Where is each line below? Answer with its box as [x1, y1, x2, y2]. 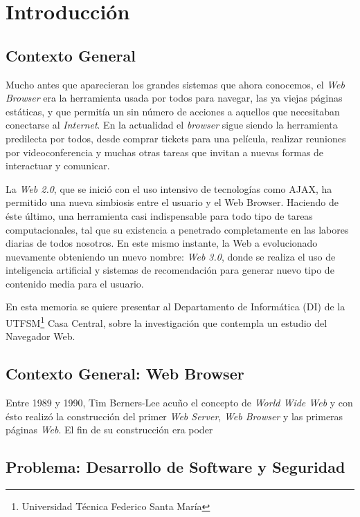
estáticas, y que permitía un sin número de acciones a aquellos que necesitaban [6, 104, 340, 118]
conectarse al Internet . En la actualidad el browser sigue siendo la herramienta [6, 117, 338, 132]
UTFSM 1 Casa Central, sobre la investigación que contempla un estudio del [6, 314, 327, 330]
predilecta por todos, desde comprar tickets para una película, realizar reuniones [6, 131, 346, 145]
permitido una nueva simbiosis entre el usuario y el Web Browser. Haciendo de [6, 195, 339, 209]
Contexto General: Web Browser [6, 363, 244, 384]
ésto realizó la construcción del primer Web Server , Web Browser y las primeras [6, 408, 343, 423]
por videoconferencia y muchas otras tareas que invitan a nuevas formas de [6, 144, 324, 159]
